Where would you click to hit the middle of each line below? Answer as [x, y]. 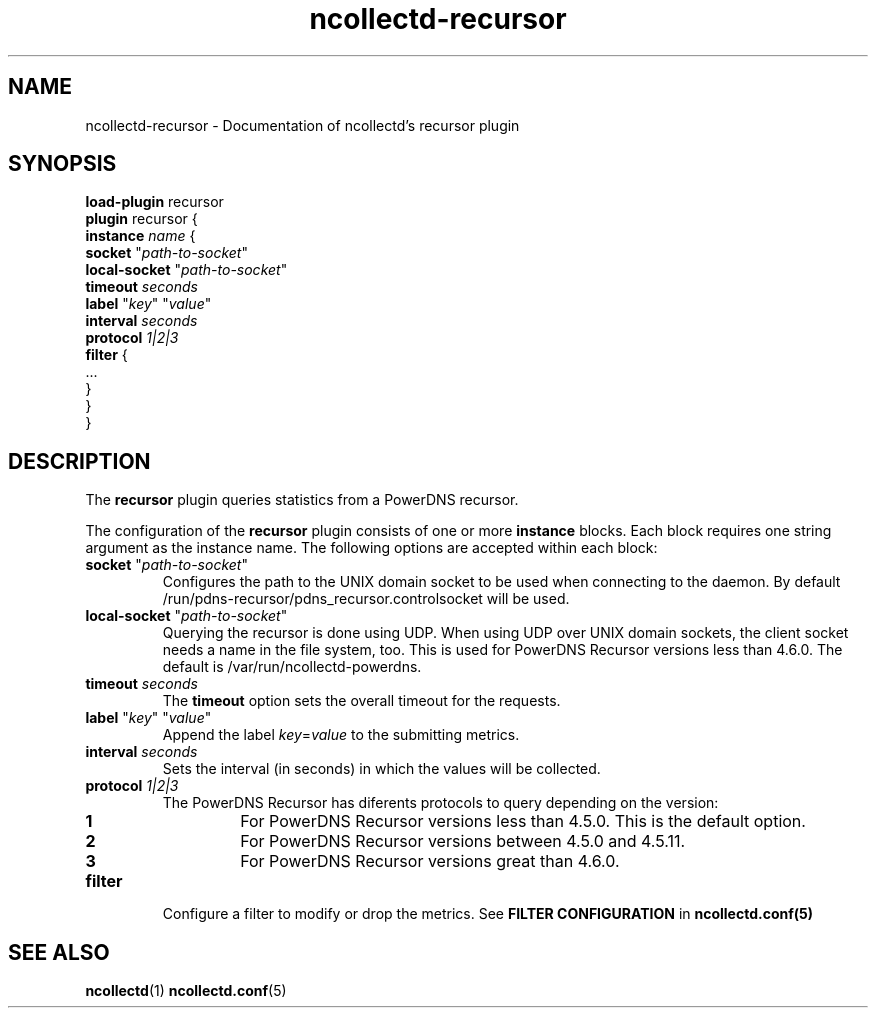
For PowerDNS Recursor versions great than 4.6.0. [430, 861]
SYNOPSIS [62, 164]
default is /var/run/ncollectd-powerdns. [292, 667]
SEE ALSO [59, 952]
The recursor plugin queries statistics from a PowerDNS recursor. [302, 500]
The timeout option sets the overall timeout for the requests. [361, 701]
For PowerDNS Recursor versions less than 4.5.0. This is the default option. [523, 821]
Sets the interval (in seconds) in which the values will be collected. [381, 769]
